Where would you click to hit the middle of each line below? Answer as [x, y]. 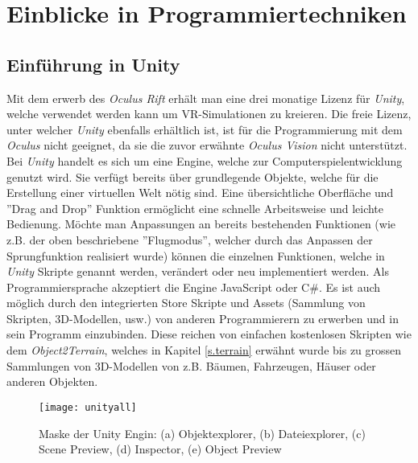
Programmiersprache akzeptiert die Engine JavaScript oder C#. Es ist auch [194, 287]
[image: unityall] [88, 407]
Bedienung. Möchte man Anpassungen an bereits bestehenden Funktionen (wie [201, 224]
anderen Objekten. [52, 381]
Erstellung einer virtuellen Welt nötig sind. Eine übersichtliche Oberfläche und [200, 193]
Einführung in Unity [93, 64]
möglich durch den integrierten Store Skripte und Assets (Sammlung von [186, 303]
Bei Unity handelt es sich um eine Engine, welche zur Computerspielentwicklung [205, 160]
